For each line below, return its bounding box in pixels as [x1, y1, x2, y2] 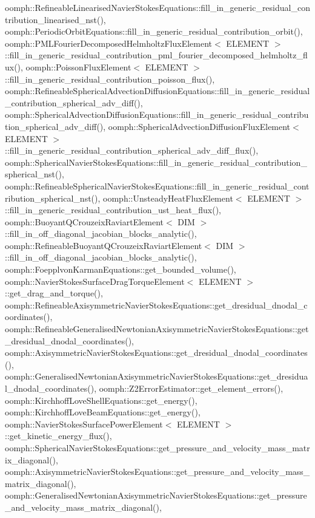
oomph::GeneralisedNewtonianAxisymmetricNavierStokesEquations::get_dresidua [5, 370, 308, 383]
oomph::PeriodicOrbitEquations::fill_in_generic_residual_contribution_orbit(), [5, 25, 303, 38]
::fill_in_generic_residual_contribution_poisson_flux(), [5, 72, 215, 85]
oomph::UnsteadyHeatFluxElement [103, 191, 233, 204]
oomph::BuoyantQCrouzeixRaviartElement [5, 215, 164, 228]
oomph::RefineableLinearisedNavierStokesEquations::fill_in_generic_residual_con [5, 1, 310, 13]
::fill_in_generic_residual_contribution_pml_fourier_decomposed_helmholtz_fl [5, 49, 308, 61]
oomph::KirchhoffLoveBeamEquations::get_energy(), [5, 406, 201, 418]
